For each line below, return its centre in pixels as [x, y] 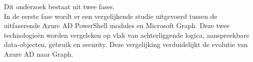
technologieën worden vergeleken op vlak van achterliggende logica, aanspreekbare [127, 35]
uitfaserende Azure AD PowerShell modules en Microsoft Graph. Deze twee [117, 25]
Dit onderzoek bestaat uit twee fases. [59, 6]
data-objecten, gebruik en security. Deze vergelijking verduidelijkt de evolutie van [126, 44]
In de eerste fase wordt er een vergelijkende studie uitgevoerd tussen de [111, 16]
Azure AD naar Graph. [39, 54]
